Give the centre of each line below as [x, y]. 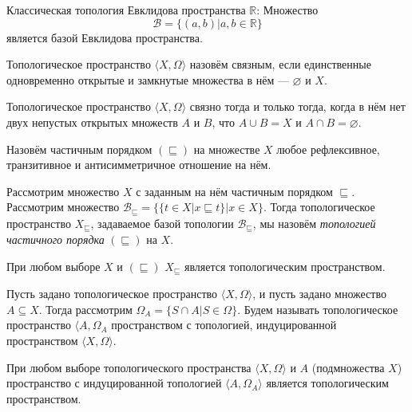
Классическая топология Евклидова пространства [126, 10]
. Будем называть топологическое [318, 309]
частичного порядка [55, 239]
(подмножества [348, 367]
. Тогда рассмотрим [85, 309]
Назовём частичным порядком [79, 149]
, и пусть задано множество [319, 294]
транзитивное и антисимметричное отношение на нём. [139, 165]
